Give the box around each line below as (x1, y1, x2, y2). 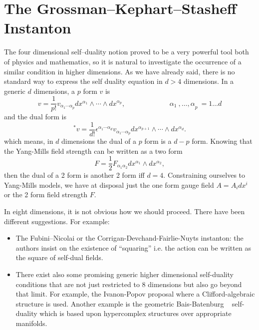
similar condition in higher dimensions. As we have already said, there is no (4, 66, 235, 76)
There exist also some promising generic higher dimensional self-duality (15, 269, 234, 279)
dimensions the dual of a (61, 136, 136, 146)
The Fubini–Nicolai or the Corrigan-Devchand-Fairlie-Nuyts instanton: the (15, 233, 244, 243)
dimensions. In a (184, 76, 234, 86)
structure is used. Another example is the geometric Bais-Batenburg (15, 298, 224, 309)
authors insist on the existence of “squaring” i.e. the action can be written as (15, 242, 251, 253)
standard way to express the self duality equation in (4, 76, 163, 86)
